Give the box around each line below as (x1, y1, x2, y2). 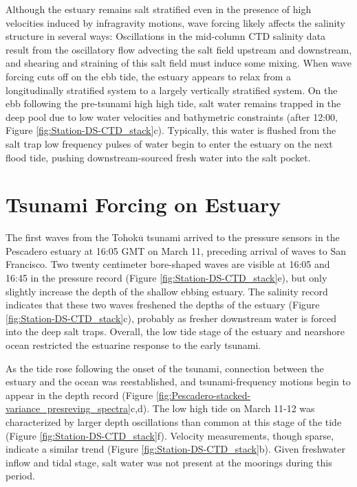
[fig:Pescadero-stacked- (155, 387, 251, 402)
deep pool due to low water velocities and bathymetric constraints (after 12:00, (6, 109, 338, 124)
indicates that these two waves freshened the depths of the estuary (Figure (6, 297, 320, 312)
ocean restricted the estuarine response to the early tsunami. (6, 338, 261, 352)
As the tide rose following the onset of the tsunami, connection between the (6, 361, 324, 375)
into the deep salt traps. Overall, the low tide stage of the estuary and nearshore (6, 324, 345, 339)
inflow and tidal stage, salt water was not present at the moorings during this (6, 455, 332, 469)
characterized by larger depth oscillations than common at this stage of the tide (6, 414, 342, 429)
